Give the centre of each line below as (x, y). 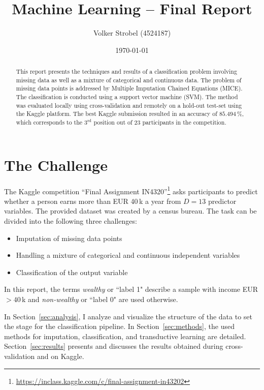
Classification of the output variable (72, 272)
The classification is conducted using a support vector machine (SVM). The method (127, 97)
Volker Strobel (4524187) (132, 33)
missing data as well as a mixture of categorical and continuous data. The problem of (129, 80)
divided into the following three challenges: (71, 221)
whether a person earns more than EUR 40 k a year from (93, 201)
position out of (113, 122)
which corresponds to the (49, 122)
